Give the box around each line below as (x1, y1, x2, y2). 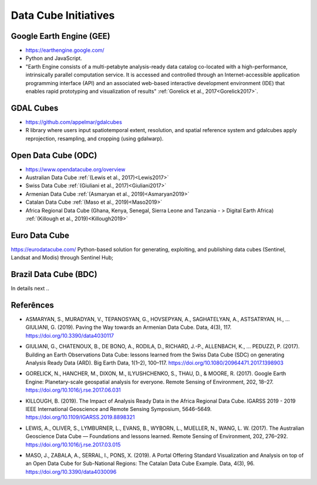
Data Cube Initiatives (11, 9, 115, 22)
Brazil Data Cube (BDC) (11, 270, 97, 279)
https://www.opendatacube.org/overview (25, 166, 126, 173)
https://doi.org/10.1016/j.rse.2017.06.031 (25, 386, 122, 393)
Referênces (11, 300, 54, 310)
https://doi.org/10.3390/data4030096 (25, 468, 117, 475)
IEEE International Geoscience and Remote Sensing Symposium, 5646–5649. (25, 405, 212, 412)
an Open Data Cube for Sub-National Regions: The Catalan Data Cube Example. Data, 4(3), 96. (25, 460, 255, 467)
